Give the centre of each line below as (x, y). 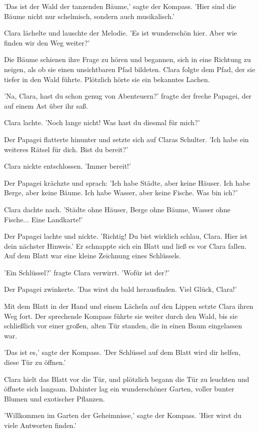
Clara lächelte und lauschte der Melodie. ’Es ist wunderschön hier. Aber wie (120, 33)
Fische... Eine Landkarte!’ (43, 219)
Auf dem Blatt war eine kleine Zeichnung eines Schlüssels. (93, 256)
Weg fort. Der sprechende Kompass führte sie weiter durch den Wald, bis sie (121, 316)
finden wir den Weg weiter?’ (47, 42)
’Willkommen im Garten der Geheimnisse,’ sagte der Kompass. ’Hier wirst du (123, 415)
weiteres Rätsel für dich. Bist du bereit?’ (66, 149)
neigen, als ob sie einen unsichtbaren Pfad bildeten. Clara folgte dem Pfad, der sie (130, 69)
